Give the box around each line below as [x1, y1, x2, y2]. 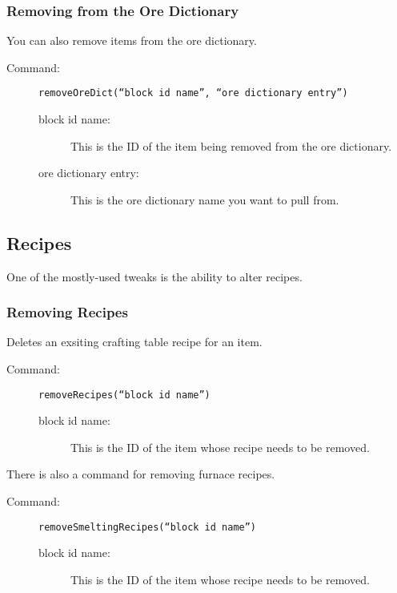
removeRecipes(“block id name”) [38, 389, 211, 401]
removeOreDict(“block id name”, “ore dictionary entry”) [38, 87, 348, 99]
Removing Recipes [6, 302, 128, 322]
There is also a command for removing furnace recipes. [6, 466, 275, 482]
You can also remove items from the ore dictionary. [6, 32, 257, 49]
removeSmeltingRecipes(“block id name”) [38, 521, 257, 533]
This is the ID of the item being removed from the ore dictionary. [70, 137, 392, 154]
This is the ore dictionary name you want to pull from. [70, 191, 339, 208]
